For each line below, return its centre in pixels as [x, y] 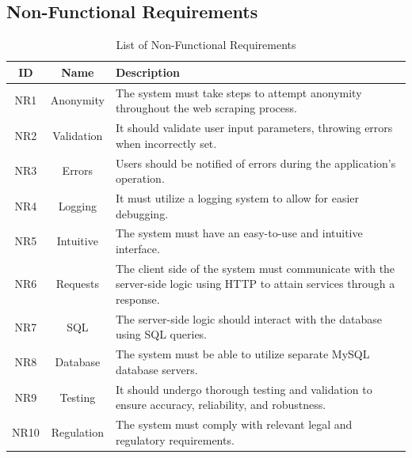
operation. [140, 178]
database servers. [156, 369]
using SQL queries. [161, 334]
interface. [137, 248]
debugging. [142, 213]
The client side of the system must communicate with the [255, 268]
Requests [78, 284]
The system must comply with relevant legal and [234, 424]
